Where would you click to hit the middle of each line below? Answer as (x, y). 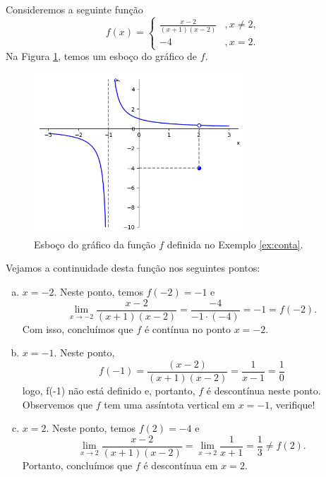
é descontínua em (181, 465)
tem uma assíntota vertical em (170, 404)
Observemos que (58, 404)
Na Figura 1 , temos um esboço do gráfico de (102, 56)
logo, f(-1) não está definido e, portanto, (109, 390)
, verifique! (292, 404)
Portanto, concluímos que (77, 465)
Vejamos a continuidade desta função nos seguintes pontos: (133, 268)
